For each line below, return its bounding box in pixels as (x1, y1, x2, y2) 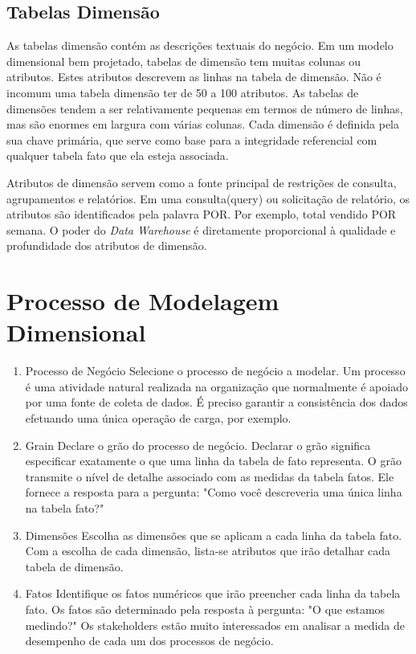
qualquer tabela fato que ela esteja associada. (6, 147, 229, 164)
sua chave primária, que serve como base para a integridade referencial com (6, 131, 377, 148)
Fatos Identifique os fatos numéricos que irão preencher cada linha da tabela (25, 585, 401, 602)
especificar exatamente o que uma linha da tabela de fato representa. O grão (25, 452, 402, 469)
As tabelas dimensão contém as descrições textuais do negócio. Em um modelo (6, 37, 394, 54)
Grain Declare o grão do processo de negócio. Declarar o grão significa (25, 436, 371, 453)
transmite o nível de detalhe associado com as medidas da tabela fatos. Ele (25, 468, 394, 484)
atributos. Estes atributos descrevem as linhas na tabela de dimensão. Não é (6, 68, 381, 85)
